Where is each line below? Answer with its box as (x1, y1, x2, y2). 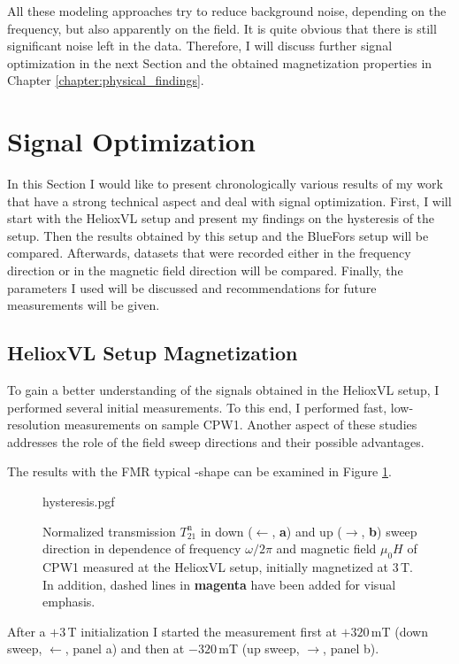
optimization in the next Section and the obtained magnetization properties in (7, 53, 432, 72)
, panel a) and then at (65, 639, 185, 658)
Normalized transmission (42, 521, 176, 540)
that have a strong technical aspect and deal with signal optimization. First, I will (7, 191, 452, 210)
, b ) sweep (361, 521, 417, 540)
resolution (7, 415, 61, 434)
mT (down (371, 622, 429, 640)
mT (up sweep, (218, 639, 300, 658)
